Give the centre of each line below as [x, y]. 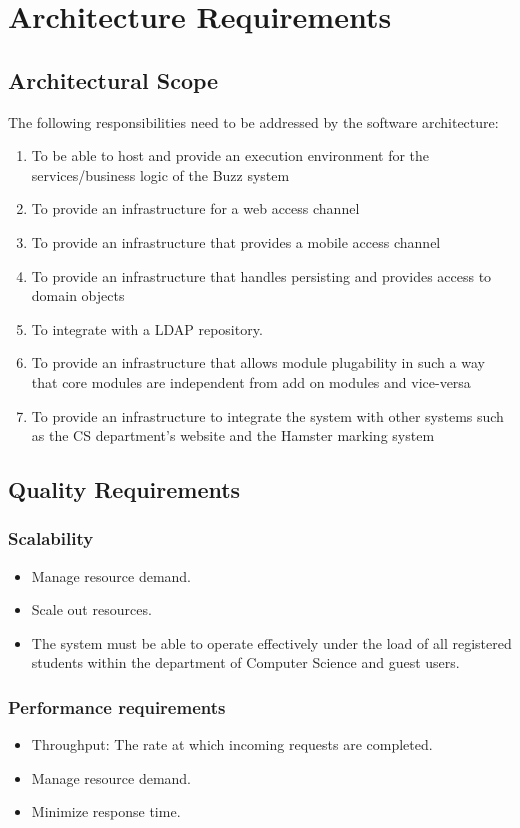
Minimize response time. [106, 811]
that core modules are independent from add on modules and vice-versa [251, 381]
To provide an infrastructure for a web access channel [195, 208]
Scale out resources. [91, 609]
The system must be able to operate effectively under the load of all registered [271, 642]
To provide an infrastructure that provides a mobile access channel [236, 241]
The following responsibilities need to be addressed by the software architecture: [253, 121]
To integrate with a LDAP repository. [147, 328]
